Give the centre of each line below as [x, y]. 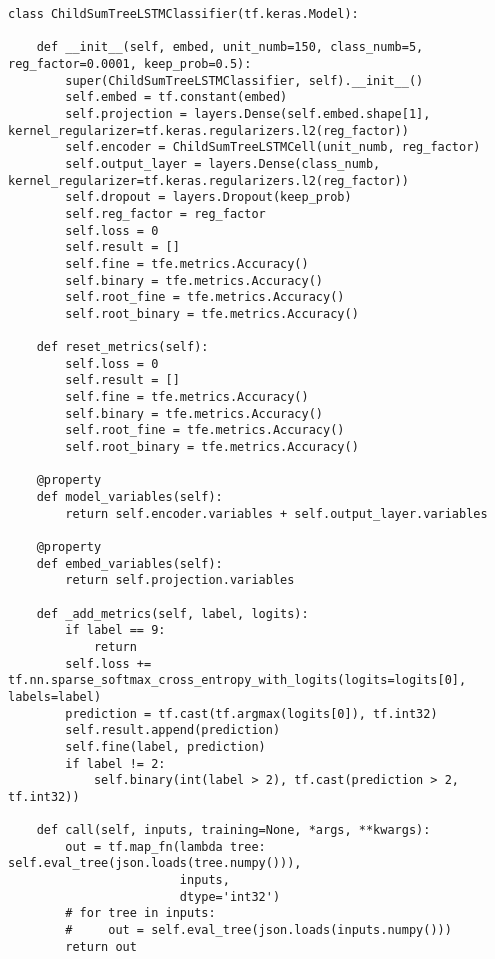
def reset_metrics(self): [122, 347]
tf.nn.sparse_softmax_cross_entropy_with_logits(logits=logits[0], [237, 680]
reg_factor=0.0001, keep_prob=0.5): [130, 63]
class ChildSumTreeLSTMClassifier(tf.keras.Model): [183, 14]
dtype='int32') [230, 896]
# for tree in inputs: [140, 913]
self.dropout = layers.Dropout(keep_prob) [208, 197]
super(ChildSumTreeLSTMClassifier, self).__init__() [244, 80]
